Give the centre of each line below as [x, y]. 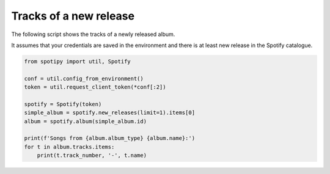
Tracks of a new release [73, 16]
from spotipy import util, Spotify [77, 61]
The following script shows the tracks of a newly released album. [93, 34]
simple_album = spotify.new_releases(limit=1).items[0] [110, 113]
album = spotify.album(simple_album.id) [85, 121]
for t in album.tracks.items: [69, 147]
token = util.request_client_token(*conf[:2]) [95, 87]
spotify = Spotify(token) [63, 104]
